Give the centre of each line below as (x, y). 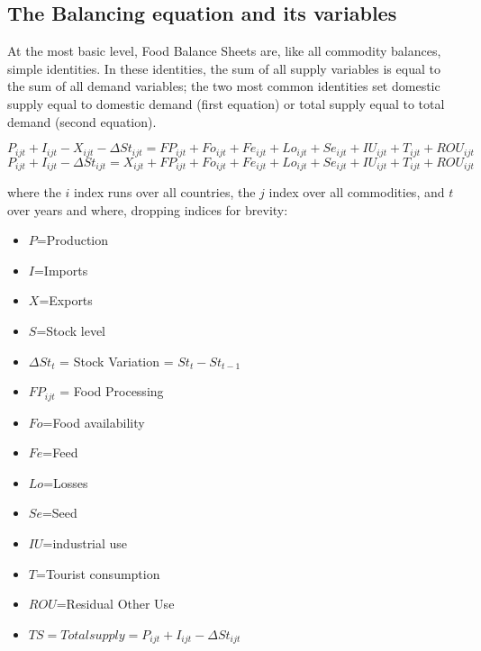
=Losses (66, 482)
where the (34, 192)
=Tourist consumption (98, 573)
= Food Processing (112, 391)
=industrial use (85, 543)
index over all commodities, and (357, 192)
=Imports (61, 270)
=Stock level (71, 331)
